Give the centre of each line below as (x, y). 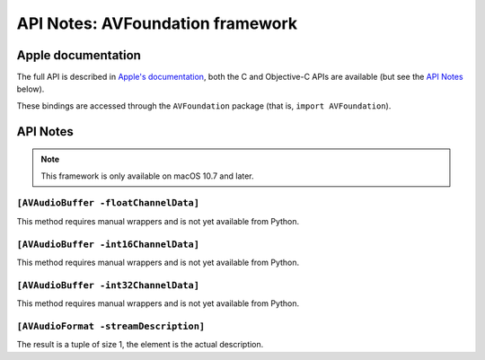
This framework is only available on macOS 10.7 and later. (148, 176)
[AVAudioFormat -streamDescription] (111, 326)
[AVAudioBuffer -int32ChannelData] (108, 285)
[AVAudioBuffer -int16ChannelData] (108, 244)
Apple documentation (79, 55)
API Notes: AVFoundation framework (157, 23)
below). (31, 89)
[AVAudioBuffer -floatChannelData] (108, 203)
